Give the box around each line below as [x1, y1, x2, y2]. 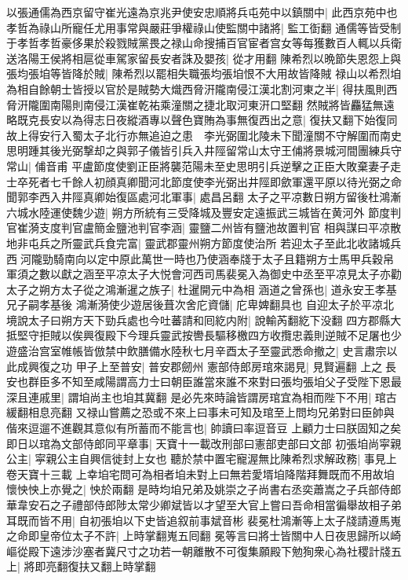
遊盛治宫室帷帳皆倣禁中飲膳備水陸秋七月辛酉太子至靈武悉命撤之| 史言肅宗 [6, 343, 387, 359]
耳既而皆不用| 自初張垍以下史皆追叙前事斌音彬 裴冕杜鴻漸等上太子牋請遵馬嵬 [6, 512, 402, 528]
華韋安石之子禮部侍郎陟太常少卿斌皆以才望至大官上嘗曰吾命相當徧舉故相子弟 [6, 497, 402, 512]
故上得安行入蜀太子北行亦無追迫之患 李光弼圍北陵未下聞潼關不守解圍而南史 [6, 127, 402, 143]
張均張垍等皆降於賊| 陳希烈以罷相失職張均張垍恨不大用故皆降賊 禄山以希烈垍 [6, 65, 402, 82]
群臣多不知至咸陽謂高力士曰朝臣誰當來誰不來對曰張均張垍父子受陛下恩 [27, 373, 391, 390]
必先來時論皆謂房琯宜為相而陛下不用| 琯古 [181, 388, 397, 405]
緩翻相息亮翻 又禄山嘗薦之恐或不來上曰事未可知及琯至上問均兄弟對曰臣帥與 [6, 404, 395, 420]
